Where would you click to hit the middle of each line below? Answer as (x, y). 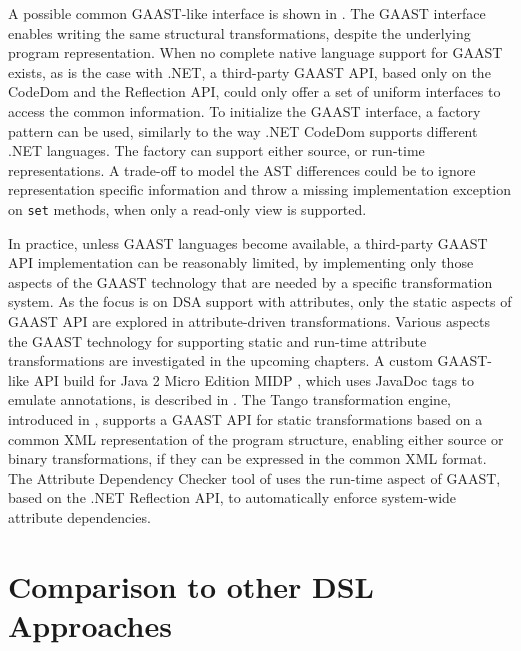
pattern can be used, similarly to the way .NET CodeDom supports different (243, 130)
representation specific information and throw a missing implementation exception (259, 189)
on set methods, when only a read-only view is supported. (187, 208)
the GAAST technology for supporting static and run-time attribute (217, 340)
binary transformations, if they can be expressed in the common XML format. (247, 458)
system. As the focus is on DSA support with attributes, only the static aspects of (260, 301)
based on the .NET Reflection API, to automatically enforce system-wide (232, 497)
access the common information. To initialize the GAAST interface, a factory (244, 110)
